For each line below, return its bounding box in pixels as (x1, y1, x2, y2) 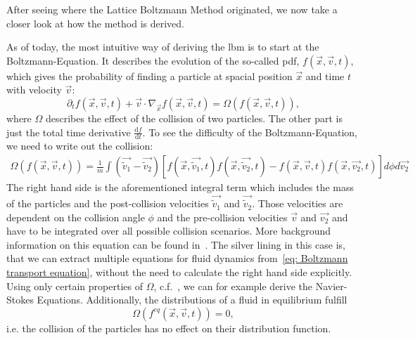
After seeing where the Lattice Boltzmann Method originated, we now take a (6, 2, 338, 16)
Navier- (315, 278, 347, 293)
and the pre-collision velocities (157, 209, 288, 224)
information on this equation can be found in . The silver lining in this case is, (6, 237, 345, 251)
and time (305, 68, 345, 83)
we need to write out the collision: (6, 138, 153, 153)
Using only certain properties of (6, 278, 143, 293)
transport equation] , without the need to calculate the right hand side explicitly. (6, 265, 352, 280)
